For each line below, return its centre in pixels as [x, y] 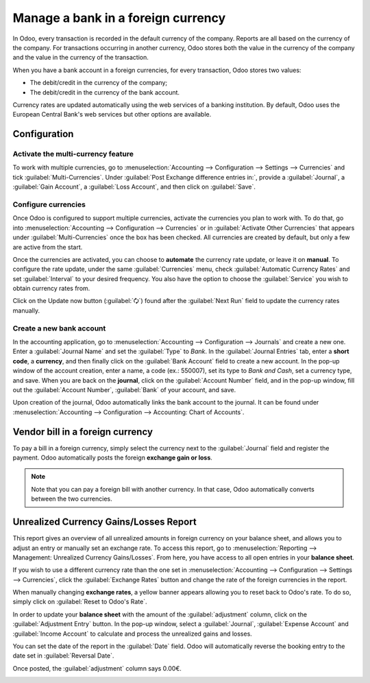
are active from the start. [48, 247]
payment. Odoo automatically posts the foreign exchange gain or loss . [112, 458]
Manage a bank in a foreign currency [119, 18]
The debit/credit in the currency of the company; [99, 83]
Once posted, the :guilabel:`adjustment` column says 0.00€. [97, 668]
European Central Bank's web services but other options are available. [112, 115]
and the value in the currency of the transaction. [81, 58]
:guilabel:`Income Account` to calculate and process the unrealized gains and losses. [133, 634]
